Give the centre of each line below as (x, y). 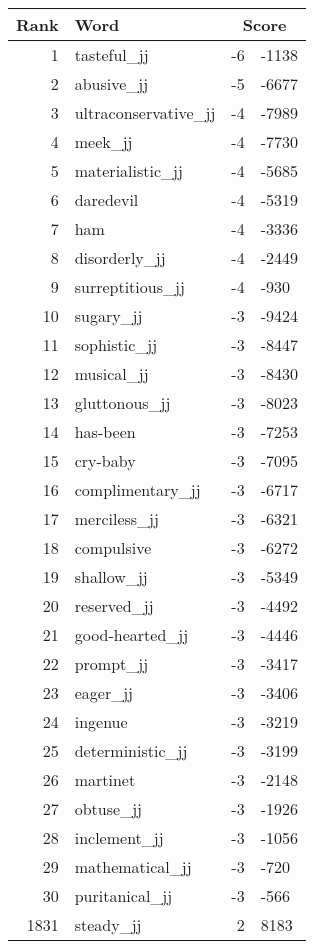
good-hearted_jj (131, 634)
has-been (105, 431)
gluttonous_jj (122, 402)
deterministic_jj (131, 750)
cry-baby (105, 460)
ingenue (101, 721)
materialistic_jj (128, 170)
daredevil (106, 199)
